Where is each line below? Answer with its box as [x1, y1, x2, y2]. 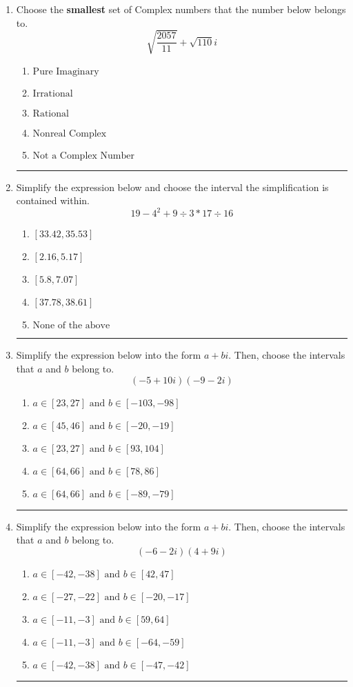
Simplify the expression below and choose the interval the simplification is [16, 179, 329, 194]
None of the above [32, 321, 110, 331]
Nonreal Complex [32, 128, 107, 139]
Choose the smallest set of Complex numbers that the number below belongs [16, 2, 346, 16]
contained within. [16, 193, 90, 208]
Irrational [32, 88, 73, 99]
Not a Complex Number [32, 150, 134, 161]
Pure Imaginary [32, 66, 99, 77]
